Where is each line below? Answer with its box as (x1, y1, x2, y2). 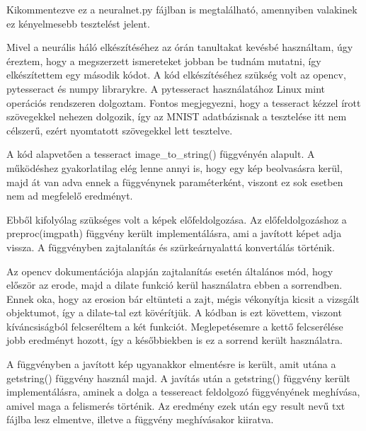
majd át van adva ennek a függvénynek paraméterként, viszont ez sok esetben (6, 174, 343, 189)
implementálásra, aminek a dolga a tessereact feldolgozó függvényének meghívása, (6, 384, 360, 399)
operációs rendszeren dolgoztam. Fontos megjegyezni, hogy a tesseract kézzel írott (6, 95, 361, 110)
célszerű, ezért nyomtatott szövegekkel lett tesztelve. (6, 122, 233, 137)
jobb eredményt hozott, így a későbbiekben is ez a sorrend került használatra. (6, 333, 343, 347)
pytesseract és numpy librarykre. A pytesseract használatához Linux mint (6, 81, 326, 96)
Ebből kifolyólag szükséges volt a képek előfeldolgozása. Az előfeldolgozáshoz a (6, 212, 347, 226)
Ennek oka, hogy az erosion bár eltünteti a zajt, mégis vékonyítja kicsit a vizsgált (6, 291, 360, 306)
